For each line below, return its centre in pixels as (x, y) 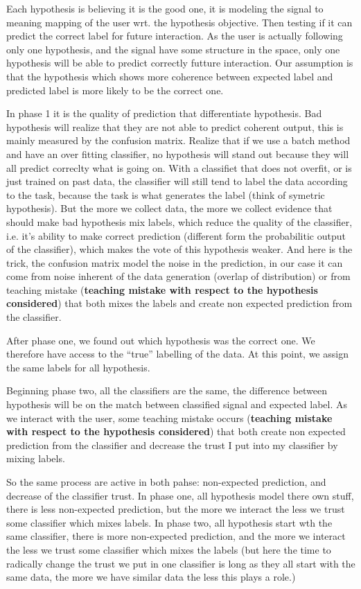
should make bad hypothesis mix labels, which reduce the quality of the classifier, (179, 221)
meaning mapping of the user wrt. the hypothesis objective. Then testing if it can (179, 22)
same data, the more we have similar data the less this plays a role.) (151, 577)
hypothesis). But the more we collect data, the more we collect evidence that (169, 208)
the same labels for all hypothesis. (78, 367)
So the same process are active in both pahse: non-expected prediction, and (166, 482)
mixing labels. (36, 458)
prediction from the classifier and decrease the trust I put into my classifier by (172, 445)
